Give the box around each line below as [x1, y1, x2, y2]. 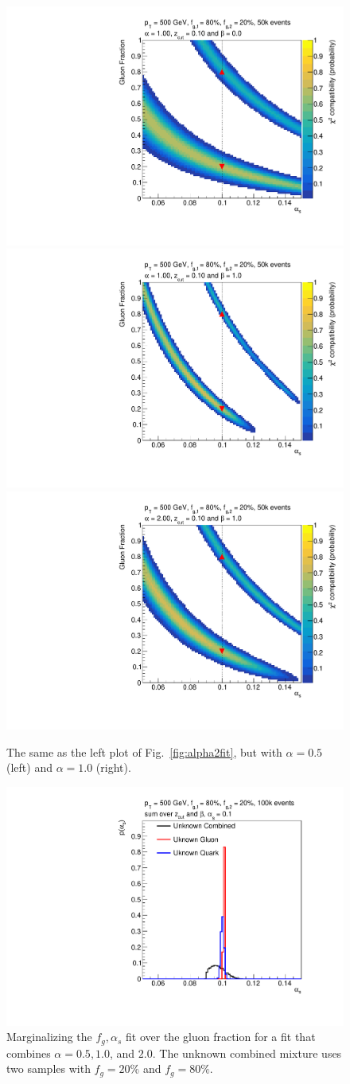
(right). [95, 759, 131, 776]
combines [6, 1044, 51, 1061]
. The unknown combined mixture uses [152, 1044, 342, 1061]
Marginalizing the [6, 1028, 92, 1045]
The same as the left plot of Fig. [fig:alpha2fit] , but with [6, 743, 282, 760]
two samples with [6, 1060, 91, 1077]
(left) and [6, 759, 52, 776]
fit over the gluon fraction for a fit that [126, 1028, 316, 1045]
